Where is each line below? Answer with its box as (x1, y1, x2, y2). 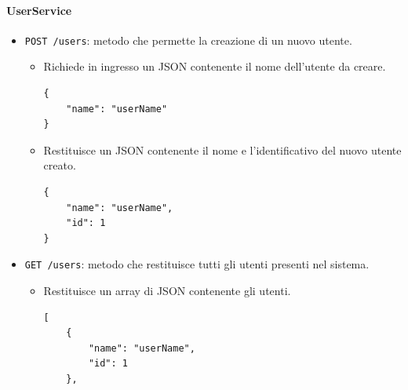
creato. (43, 157, 76, 173)
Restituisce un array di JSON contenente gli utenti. (43, 282, 291, 299)
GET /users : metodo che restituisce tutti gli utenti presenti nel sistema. (24, 256, 370, 272)
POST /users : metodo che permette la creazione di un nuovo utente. (24, 31, 352, 48)
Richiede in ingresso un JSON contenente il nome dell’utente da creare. (43, 58, 386, 75)
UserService (6, 2, 72, 18)
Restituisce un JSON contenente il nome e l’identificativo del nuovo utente (43, 141, 402, 158)
